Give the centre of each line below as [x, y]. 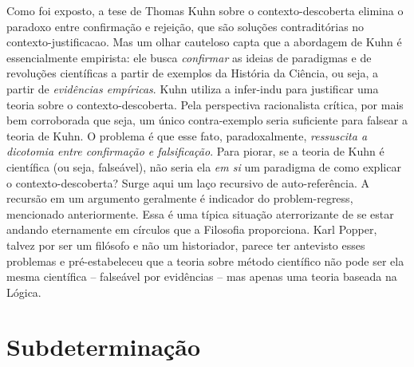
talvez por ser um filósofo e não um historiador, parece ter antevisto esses [186, 245]
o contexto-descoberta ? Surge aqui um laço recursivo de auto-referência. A [188, 182]
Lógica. [24, 292]
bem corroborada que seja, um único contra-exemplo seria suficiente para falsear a [207, 120]
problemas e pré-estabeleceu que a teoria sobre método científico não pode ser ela [205, 260]
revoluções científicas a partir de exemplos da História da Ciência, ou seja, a [193, 73]
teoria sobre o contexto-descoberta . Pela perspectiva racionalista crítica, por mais [205, 104]
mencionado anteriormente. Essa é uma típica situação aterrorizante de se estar [200, 213]
